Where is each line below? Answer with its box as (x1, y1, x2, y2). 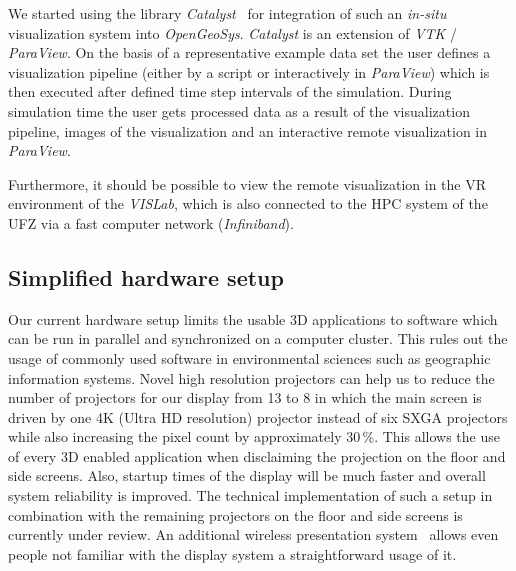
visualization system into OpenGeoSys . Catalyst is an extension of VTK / (8, 22, 458, 43)
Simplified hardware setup (8, 261, 284, 292)
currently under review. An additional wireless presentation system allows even (8, 524, 499, 545)
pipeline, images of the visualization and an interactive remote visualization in (8, 120, 488, 141)
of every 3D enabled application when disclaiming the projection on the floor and (8, 445, 506, 466)
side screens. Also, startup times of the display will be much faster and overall (8, 465, 486, 486)
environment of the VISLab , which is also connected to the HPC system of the (8, 193, 488, 214)
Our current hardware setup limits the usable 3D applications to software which (8, 308, 498, 329)
